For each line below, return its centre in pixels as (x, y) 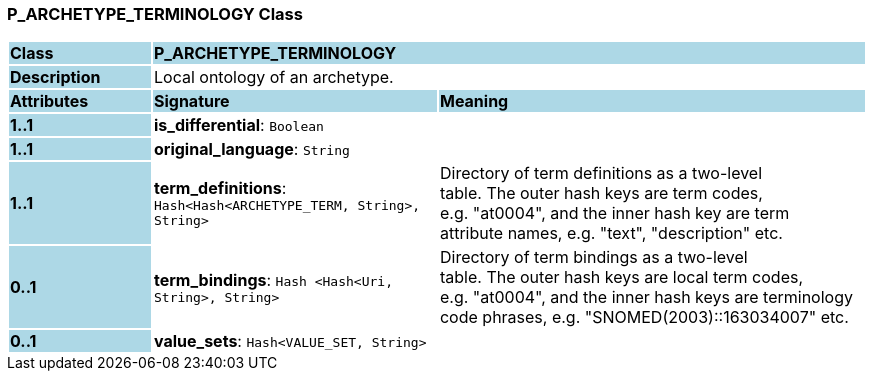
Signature (191, 101)
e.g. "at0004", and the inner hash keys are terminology (646, 297)
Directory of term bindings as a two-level (593, 257)
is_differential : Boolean (238, 125)
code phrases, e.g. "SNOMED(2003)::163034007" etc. (644, 317)
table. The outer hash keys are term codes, (601, 193)
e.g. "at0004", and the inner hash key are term (614, 213)
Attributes (49, 101)
